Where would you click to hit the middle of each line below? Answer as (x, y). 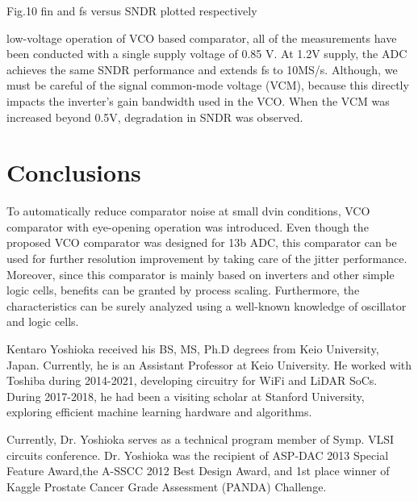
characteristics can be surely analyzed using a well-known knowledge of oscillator (207, 305)
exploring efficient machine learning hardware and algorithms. (159, 412)
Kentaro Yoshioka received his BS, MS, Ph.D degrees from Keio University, (193, 349)
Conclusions (74, 172)
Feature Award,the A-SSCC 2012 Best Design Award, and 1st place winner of (198, 471)
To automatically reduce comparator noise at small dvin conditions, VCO (188, 211)
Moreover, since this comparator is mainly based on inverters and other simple (201, 274)
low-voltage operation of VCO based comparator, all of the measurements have (202, 38)
